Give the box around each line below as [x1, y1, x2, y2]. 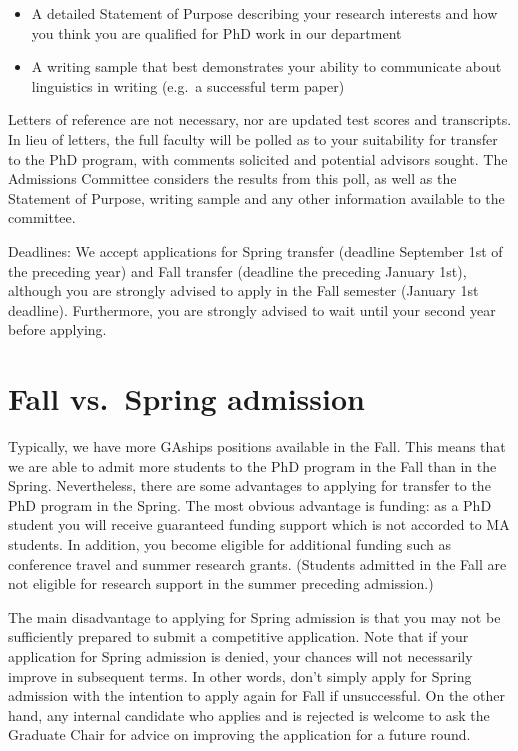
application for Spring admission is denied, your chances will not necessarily [8, 645, 473, 666]
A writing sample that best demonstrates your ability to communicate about [31, 56, 502, 77]
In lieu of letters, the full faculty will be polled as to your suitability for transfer [8, 128, 498, 149]
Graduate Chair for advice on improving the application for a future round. [8, 724, 471, 745]
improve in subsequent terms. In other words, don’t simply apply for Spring [8, 665, 472, 686]
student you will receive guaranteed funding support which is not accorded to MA [8, 514, 510, 535]
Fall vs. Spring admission [8, 378, 365, 419]
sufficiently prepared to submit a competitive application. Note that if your [8, 626, 469, 647]
